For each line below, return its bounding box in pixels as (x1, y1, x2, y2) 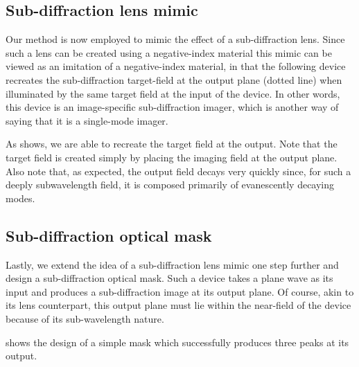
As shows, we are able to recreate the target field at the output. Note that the (6, 136, 338, 151)
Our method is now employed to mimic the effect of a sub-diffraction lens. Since (6, 32, 345, 46)
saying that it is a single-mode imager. (6, 113, 168, 127)
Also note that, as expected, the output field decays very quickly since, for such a (6, 163, 351, 178)
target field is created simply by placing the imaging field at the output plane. (6, 150, 338, 164)
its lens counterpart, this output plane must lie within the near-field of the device (6, 298, 351, 312)
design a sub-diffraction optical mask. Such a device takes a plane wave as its (6, 271, 333, 285)
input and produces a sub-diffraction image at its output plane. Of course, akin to (6, 284, 354, 298)
